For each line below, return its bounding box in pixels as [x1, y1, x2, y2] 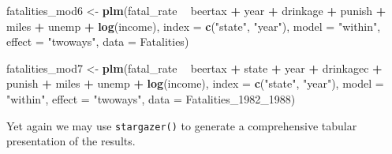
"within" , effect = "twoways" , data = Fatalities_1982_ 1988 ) [6, 90, 296, 107]
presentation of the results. [6, 133, 136, 149]
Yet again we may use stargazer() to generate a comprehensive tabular [6, 117, 357, 133]
